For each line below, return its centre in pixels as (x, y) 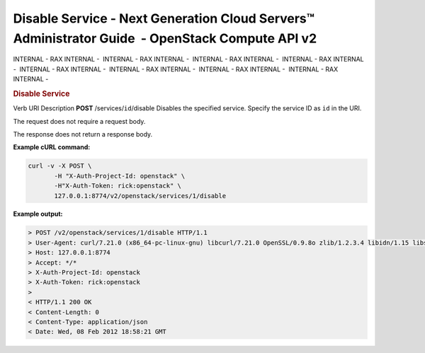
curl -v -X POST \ (60, 166)
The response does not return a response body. (83, 134)
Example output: (38, 214)
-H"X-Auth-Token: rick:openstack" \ (118, 186)
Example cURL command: (52, 147)
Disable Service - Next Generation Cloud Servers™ (164, 18)
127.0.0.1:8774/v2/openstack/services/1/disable (140, 196)
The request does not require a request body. (79, 121)
